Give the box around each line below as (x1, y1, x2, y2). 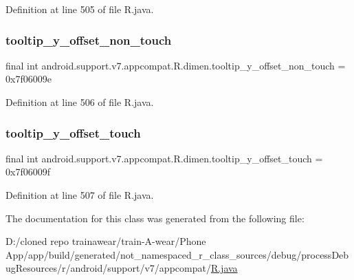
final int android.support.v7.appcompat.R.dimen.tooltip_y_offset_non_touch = (5, 58, 346, 72)
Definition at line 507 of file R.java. (5, 188, 154, 202)
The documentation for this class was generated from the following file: (5, 211, 305, 225)
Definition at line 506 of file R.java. (5, 95, 154, 109)
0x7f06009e (5, 72, 52, 86)
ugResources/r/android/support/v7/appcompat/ (5, 261, 211, 275)
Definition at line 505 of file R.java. (5, 2, 154, 16)
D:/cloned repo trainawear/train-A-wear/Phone (5, 234, 206, 248)
